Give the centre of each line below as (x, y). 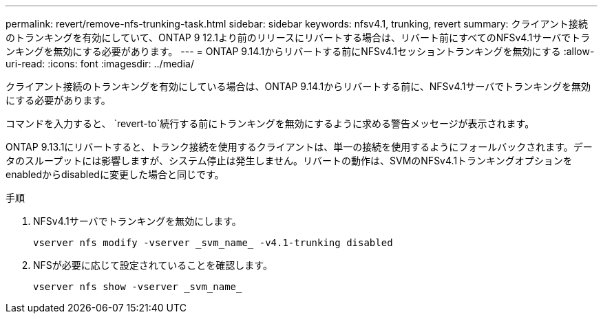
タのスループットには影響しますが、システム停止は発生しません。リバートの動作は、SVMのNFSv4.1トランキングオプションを (289, 161)
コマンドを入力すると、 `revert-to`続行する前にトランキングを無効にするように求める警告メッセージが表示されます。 (270, 123)
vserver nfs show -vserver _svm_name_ (138, 287)
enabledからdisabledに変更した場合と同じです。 (115, 174)
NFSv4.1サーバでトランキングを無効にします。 (137, 221)
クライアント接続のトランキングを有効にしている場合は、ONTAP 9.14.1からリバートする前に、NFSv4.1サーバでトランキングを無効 (298, 86)
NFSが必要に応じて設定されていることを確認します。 (153, 265)
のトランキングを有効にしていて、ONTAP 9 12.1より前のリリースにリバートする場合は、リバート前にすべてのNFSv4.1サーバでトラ (298, 37)
